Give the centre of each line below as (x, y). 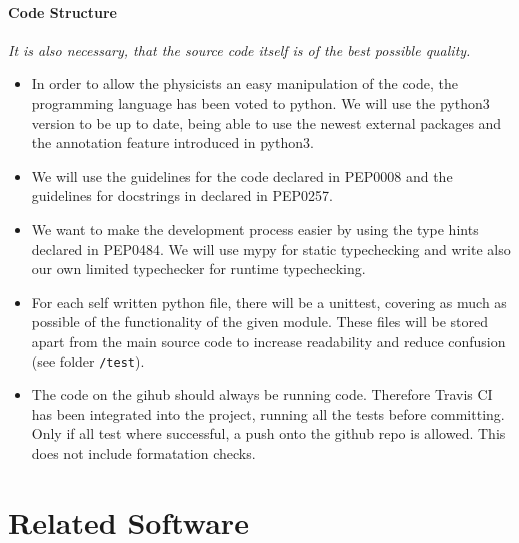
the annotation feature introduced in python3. (172, 142)
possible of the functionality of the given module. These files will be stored (259, 321)
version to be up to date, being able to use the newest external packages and (266, 122)
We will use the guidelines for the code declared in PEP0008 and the (242, 175)
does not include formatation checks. (143, 452)
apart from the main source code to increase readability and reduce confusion (268, 340)
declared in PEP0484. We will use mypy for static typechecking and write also (271, 248)
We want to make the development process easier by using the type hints (255, 228)
